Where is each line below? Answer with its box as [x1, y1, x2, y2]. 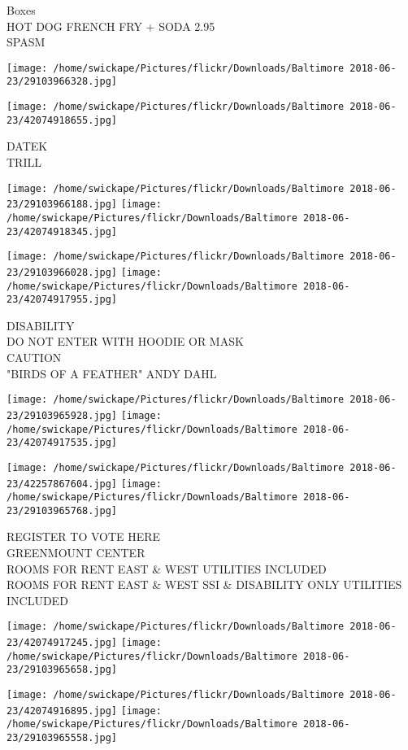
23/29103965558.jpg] [7, 732, 118, 744]
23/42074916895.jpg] [7, 704, 118, 717]
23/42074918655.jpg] [7, 114, 118, 126]
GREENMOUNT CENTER [7, 544, 145, 561]
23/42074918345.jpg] [7, 225, 118, 238]
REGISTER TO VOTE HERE [7, 528, 161, 545]
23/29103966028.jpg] [7, 266, 118, 278]
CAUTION [7, 349, 62, 366]
